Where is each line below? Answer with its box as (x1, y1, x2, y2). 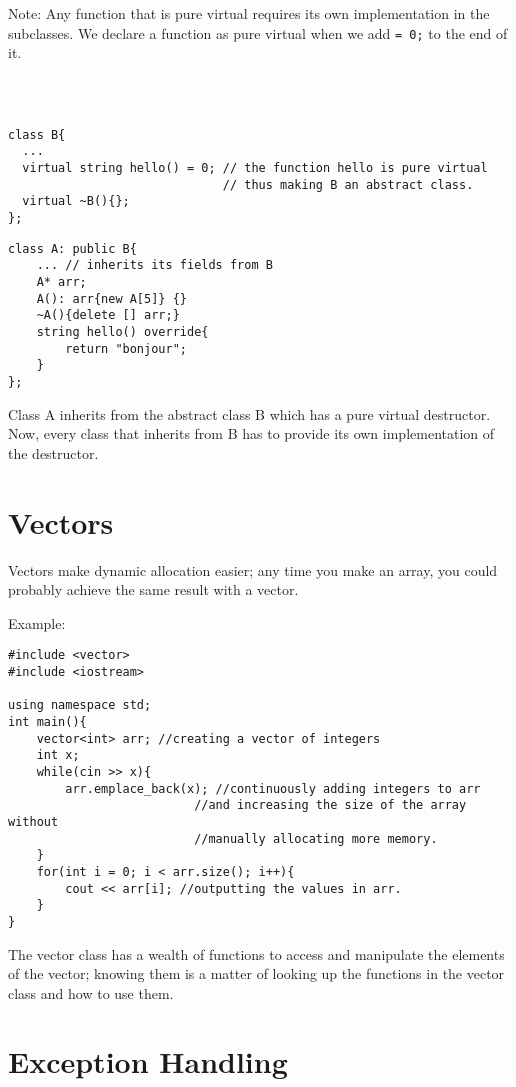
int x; (36, 748, 80, 763)
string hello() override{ (36, 325, 209, 340)
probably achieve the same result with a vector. (8, 579, 299, 600)
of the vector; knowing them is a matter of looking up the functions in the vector (8, 963, 505, 984)
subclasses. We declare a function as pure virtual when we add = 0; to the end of (8, 22, 508, 43)
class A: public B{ (8, 241, 137, 256)
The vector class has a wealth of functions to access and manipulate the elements (8, 943, 505, 964)
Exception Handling (8, 1041, 288, 1082)
